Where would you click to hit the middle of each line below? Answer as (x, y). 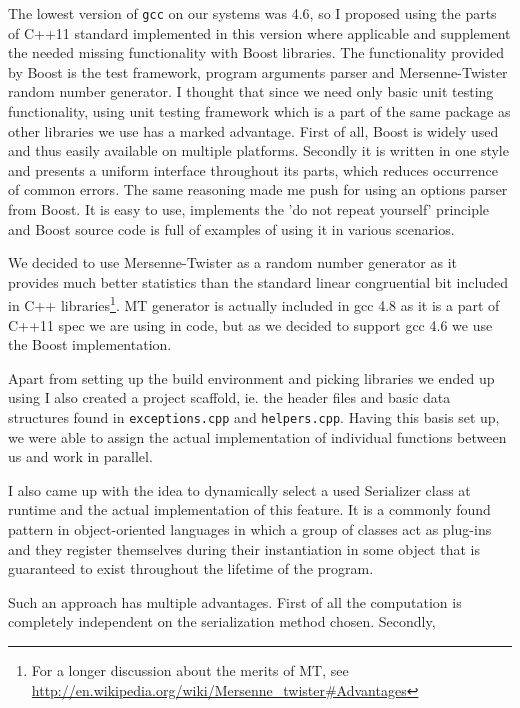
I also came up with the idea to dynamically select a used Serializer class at (239, 489)
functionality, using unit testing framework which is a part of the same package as (259, 111)
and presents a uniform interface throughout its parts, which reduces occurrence (253, 169)
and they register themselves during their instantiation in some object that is (244, 548)
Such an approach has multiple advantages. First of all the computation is (235, 601)
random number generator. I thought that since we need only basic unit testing (251, 91)
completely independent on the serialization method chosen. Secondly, (222, 621)
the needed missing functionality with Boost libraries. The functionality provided (256, 52)
